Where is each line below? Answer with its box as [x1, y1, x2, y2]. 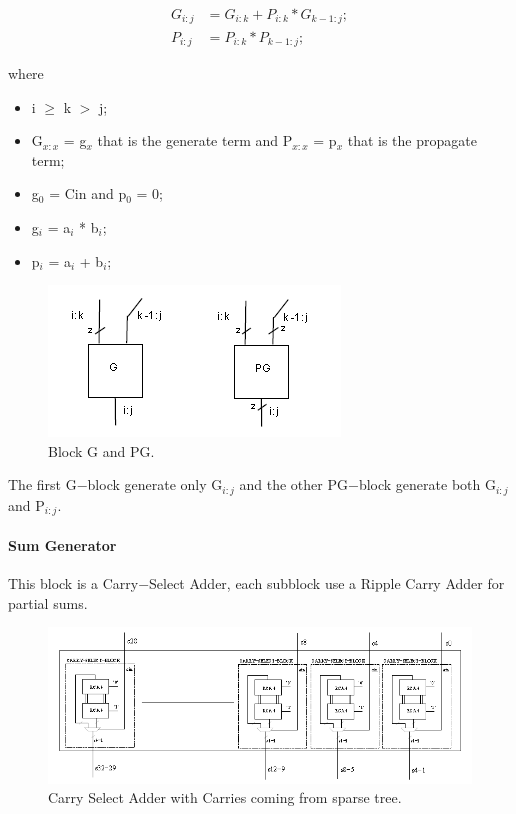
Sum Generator [8, 534, 117, 555]
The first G [8, 474, 77, 495]
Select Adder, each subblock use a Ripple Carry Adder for [149, 573, 505, 594]
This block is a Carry [8, 573, 139, 594]
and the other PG [239, 474, 348, 495]
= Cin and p [49, 183, 127, 204]
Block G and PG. [48, 440, 155, 461]
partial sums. [8, 592, 88, 613]
